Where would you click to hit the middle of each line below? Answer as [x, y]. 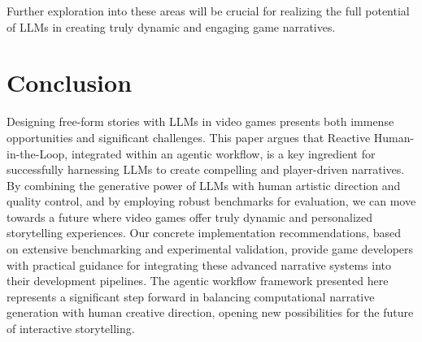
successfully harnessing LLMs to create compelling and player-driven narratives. [206, 169]
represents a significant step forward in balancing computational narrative [191, 296]
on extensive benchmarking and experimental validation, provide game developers [210, 249]
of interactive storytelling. [71, 329]
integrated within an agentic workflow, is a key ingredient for [223, 153]
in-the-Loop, [37, 153]
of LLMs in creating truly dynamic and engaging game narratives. [171, 26]
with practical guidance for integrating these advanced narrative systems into [199, 264]
